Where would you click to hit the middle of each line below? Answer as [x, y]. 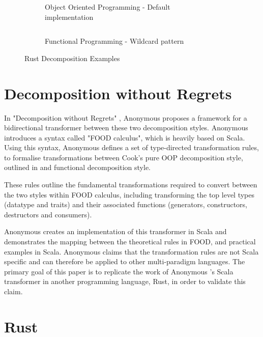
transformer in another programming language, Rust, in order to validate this [125, 281]
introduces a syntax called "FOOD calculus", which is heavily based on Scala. [125, 137]
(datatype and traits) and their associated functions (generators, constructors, [126, 204]
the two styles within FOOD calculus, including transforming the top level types [129, 194]
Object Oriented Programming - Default [108, 7]
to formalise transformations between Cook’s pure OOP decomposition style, [124, 157]
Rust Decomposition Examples [72, 58]
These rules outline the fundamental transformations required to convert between [131, 185]
